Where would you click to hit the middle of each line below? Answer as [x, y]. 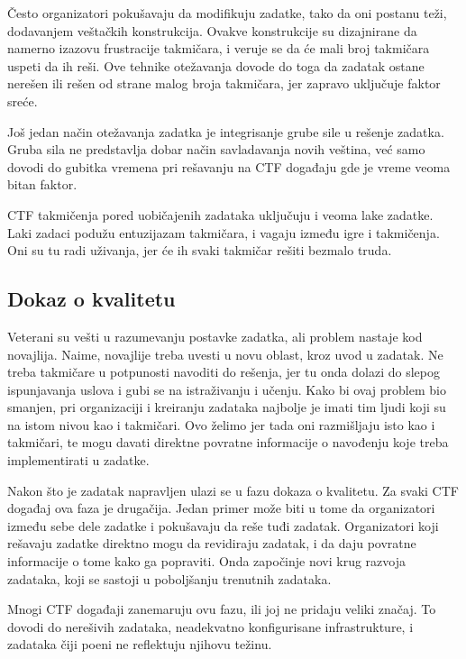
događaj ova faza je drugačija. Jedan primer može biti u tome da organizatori [221, 508]
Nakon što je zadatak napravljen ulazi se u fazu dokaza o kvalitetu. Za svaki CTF [233, 490]
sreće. [23, 101]
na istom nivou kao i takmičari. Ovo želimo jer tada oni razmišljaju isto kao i [221, 424]
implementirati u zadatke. [78, 460]
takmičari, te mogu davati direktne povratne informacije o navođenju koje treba [228, 442]
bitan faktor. [42, 184]
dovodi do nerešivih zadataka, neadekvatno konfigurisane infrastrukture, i [210, 626]
